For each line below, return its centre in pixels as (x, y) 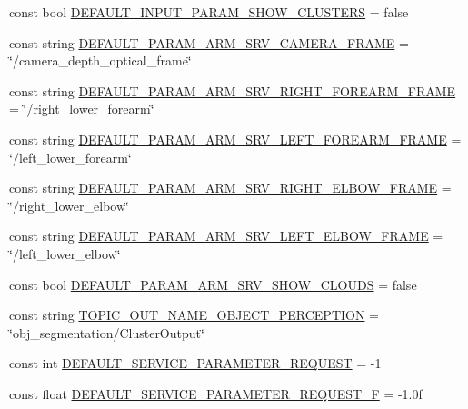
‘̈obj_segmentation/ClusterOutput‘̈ (107, 332)
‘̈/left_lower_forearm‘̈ (70, 157)
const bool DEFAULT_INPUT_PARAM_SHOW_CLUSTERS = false (209, 12)
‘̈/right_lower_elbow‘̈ (69, 205)
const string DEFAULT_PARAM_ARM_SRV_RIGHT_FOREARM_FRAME (233, 90)
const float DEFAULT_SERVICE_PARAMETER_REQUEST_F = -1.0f (216, 393)
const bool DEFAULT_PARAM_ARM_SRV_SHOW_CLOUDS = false (213, 284)
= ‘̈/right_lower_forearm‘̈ (82, 109)
